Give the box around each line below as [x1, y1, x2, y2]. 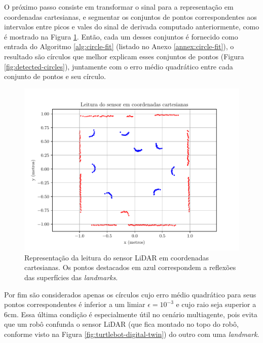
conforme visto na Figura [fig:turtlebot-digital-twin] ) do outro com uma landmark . [4, 329, 259, 339]
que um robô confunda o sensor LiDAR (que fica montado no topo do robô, [4, 319, 239, 329]
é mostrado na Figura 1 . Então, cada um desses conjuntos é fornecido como [4, 31, 238, 42]
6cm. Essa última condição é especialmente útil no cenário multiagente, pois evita [4, 309, 257, 319]
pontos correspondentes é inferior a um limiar [4, 299, 145, 310]
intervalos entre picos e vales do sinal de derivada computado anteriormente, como [4, 21, 259, 32]
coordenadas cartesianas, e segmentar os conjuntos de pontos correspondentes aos [4, 11, 257, 22]
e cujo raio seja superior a [176, 299, 256, 310]
